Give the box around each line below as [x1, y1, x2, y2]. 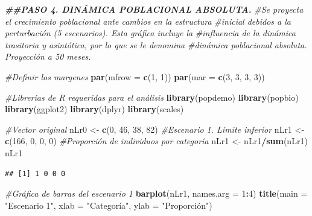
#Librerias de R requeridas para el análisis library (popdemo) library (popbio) [5, 91, 299, 103]
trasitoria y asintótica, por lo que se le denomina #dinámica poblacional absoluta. [5, 38, 307, 51]
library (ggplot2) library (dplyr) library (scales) [5, 103, 184, 115]
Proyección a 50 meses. [5, 50, 91, 63]
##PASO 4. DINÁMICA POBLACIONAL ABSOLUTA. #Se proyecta [5, 3, 304, 15]
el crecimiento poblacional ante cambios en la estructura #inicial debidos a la [5, 14, 291, 27]
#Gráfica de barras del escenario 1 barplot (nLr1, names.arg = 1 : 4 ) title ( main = [5, 187, 308, 200]
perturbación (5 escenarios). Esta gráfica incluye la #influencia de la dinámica [5, 27, 296, 39]
